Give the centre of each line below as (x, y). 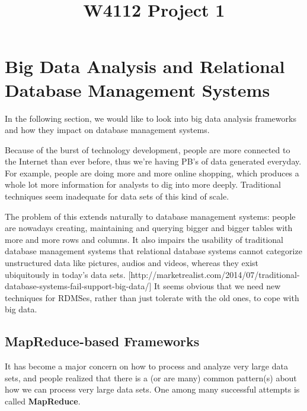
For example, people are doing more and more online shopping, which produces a (152, 173)
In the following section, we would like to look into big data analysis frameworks (151, 118)
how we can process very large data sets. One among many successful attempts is (152, 389)
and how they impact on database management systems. (107, 130)
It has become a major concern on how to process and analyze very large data (146, 366)
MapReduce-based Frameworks (102, 341)
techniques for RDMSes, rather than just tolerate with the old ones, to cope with (152, 297)
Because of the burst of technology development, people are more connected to (148, 149)
